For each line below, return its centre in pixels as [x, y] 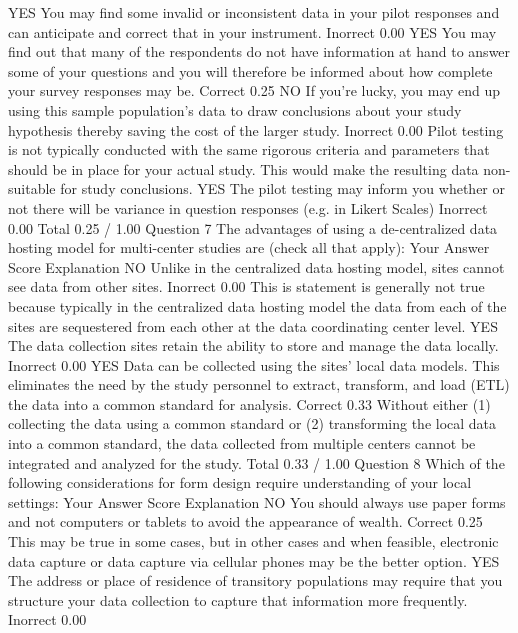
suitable [32, 188]
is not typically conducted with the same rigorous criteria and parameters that [249, 149]
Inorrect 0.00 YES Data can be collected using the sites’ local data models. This [254, 364]
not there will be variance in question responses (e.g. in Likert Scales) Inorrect [248, 207]
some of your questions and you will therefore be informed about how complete [250, 70]
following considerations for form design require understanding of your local [240, 482]
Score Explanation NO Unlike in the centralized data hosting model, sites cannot [256, 266]
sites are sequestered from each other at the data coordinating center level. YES [253, 325]
